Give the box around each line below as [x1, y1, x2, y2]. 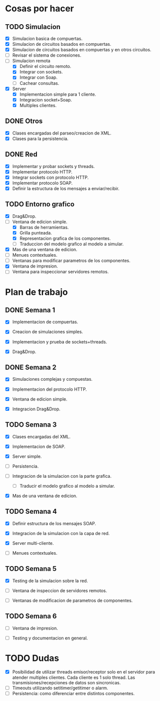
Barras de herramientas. [19, 224, 69, 230]
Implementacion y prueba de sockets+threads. [12, 338, 107, 345]
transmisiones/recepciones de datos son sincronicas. [12, 679, 121, 685]
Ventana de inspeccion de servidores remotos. [12, 587, 107, 594]
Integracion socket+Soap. [19, 97, 72, 102]
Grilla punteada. [19, 230, 52, 235]
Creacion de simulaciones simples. [12, 329, 83, 335]
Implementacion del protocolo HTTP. [12, 386, 87, 392]
